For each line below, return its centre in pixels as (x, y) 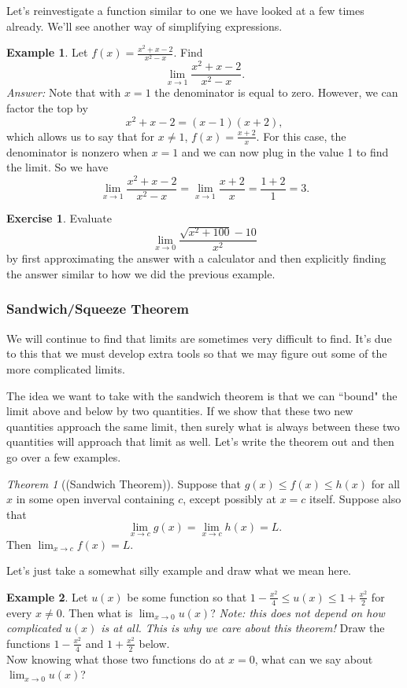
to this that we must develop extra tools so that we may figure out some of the (197, 353)
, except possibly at (229, 499)
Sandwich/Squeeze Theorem (98, 309)
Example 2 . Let (47, 596)
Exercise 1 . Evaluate (59, 217)
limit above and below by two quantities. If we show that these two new (180, 411)
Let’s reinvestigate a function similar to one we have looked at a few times (185, 10)
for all (385, 483)
